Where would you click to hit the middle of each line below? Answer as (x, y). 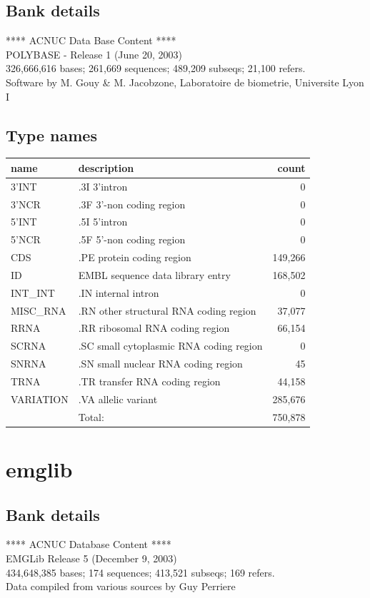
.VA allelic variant (118, 399)
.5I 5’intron (103, 222)
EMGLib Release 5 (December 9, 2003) (91, 558)
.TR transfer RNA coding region (149, 381)
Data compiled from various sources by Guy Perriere (121, 586)
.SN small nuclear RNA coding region (160, 364)
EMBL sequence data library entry (154, 274)
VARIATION (40, 399)
